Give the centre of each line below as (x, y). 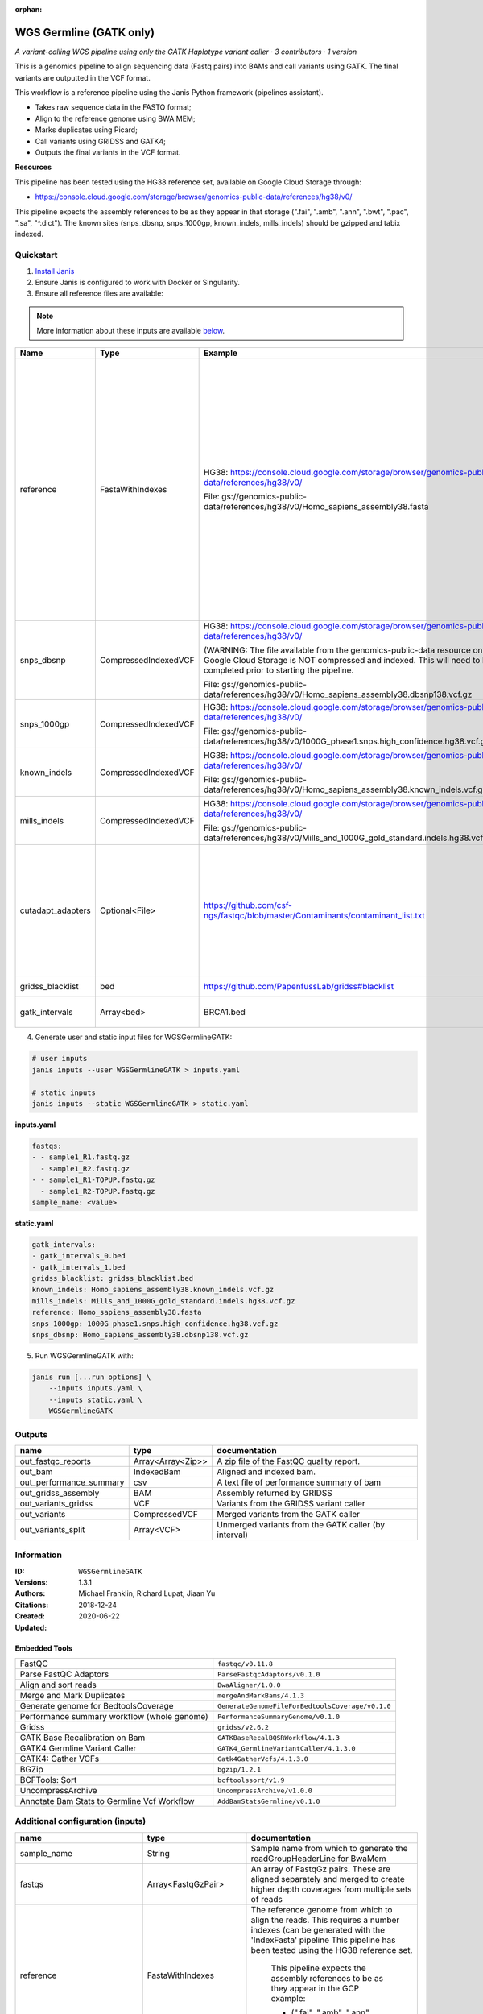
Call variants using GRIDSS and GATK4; (101, 141)
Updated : (31, 1627)
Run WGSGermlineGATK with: (85, 1356)
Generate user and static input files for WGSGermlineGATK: (134, 1037)
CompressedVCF (166, 1514)
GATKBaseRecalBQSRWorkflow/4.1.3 (279, 1737)
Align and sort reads (58, 1685)
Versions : (31, 1582)
